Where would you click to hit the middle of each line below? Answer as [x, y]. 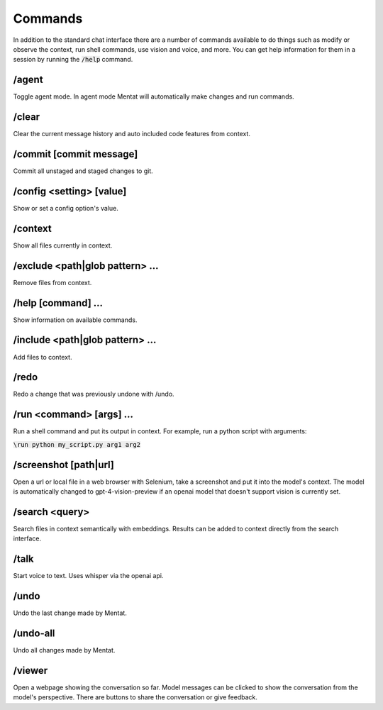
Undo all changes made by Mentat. [64, 650]
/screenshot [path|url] [64, 465]
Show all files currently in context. [63, 245]
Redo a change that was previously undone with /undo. [94, 394]
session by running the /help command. [73, 60]
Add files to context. [43, 357]
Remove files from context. [52, 282]
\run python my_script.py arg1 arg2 [77, 444]
